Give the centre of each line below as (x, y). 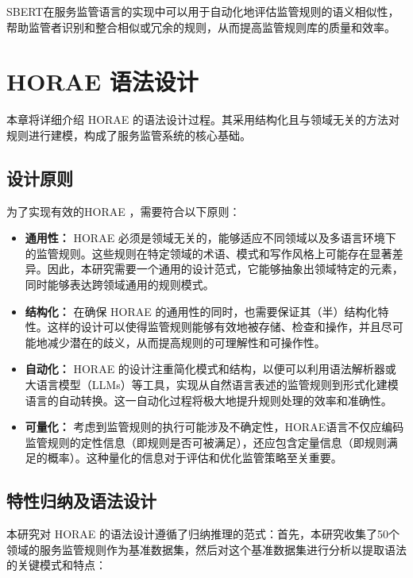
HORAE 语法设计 (102, 81)
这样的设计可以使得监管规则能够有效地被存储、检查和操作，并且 (214, 327)
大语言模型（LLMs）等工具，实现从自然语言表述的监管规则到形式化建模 (212, 385)
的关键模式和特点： (56, 565)
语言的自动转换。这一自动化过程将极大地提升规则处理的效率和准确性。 (208, 400)
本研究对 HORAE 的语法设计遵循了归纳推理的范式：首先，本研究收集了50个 (203, 534)
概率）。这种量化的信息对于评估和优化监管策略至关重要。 (195, 458)
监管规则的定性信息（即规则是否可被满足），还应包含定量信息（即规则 (206, 442)
